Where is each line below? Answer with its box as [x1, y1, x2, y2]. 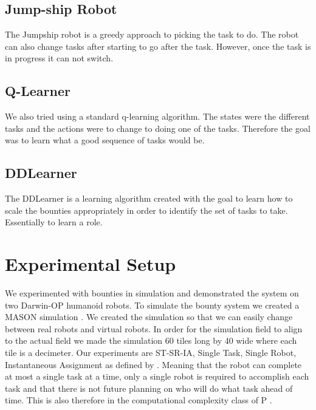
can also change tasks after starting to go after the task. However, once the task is [5, 39, 311, 52]
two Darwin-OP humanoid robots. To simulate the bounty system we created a [5, 298, 300, 311]
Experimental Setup [5, 251, 176, 276]
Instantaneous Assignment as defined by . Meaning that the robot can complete [5, 358, 302, 371]
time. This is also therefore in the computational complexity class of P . [5, 394, 272, 406]
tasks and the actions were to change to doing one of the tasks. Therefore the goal [5, 121, 311, 134]
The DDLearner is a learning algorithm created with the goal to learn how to [5, 192, 293, 205]
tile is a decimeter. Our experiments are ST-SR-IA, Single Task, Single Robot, [5, 346, 297, 359]
